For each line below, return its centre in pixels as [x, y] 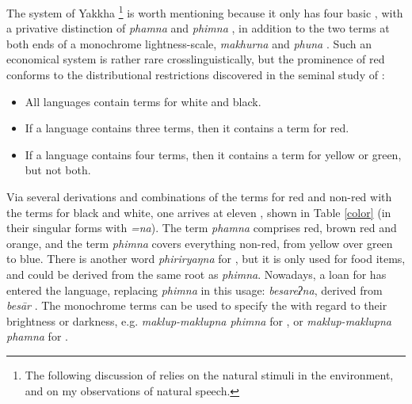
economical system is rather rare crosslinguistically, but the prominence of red [196, 59]
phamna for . [37, 336]
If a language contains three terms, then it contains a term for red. [187, 128]
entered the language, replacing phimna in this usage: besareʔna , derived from [195, 290]
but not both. [58, 170]
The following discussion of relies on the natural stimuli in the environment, [209, 374]
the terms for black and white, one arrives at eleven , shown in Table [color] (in [199, 212]
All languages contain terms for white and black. [143, 101]
